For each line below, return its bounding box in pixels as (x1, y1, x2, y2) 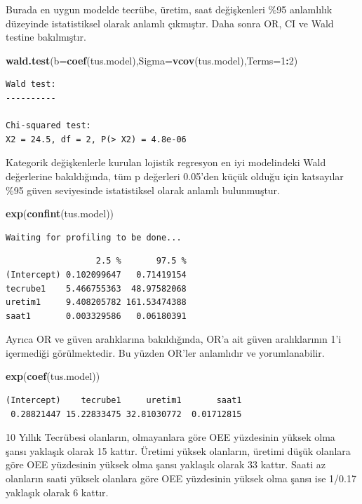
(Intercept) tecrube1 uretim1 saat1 (6, 395, 242, 406)
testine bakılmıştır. (6, 29, 86, 44)
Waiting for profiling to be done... (6, 232, 182, 243)
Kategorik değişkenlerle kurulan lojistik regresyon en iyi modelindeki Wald (6, 155, 326, 170)
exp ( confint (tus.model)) (6, 206, 114, 221)
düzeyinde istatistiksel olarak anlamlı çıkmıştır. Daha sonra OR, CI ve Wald (6, 15, 334, 30)
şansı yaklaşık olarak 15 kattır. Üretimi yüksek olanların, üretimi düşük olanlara (6, 443, 351, 458)
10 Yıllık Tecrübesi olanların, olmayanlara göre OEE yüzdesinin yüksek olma (6, 430, 335, 444)
